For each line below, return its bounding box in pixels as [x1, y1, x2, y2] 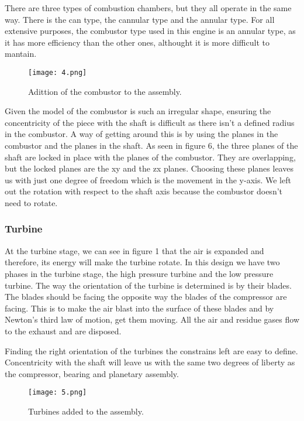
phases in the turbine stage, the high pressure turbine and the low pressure [5, 267, 274, 279]
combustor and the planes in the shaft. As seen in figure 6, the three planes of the [5, 139, 298, 151]
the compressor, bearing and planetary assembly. [5, 367, 179, 379]
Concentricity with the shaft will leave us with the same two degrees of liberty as [5, 356, 295, 368]
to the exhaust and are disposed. [5, 324, 122, 337]
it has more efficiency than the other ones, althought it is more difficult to [5, 36, 270, 48]
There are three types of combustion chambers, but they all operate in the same [5, 2, 292, 13]
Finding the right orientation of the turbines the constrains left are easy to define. [5, 344, 298, 357]
